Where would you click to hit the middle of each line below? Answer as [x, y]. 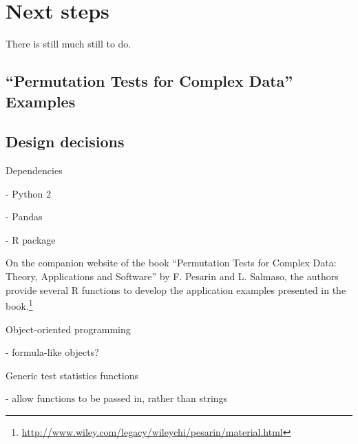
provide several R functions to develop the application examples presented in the [176, 289]
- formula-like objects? [52, 352]
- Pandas [24, 216]
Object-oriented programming [68, 329]
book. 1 [19, 305]
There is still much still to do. [69, 44]
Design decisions [65, 141]
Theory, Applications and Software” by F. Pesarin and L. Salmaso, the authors [172, 276]
